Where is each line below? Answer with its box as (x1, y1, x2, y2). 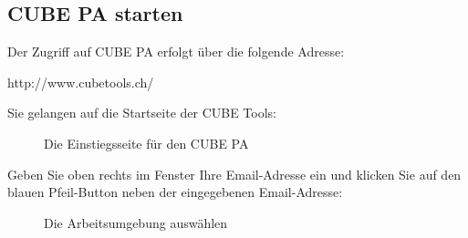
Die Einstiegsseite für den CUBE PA (44, 133, 249, 152)
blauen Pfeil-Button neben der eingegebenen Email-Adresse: (7, 182, 343, 202)
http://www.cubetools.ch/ (7, 72, 154, 91)
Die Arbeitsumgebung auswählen (44, 212, 228, 232)
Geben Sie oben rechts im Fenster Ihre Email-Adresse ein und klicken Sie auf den (7, 164, 462, 183)
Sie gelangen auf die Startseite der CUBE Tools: (7, 103, 277, 122)
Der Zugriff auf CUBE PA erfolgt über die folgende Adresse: (7, 42, 345, 61)
